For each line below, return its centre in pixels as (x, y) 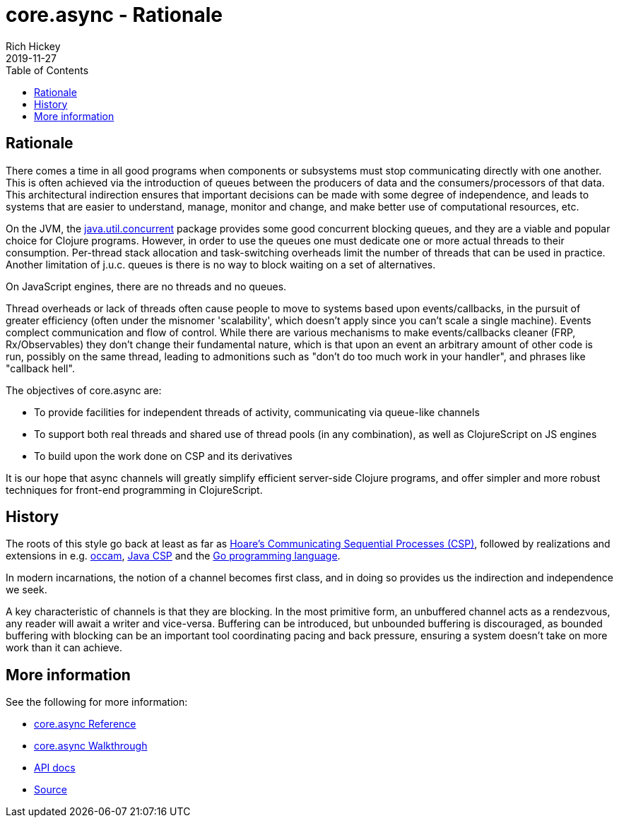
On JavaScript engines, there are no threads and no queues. (146, 286)
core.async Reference (85, 724)
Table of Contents (47, 70)
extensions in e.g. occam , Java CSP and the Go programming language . (173, 556)
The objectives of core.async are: (84, 390)
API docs (55, 768)
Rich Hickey (33, 46)
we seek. (26, 590)
